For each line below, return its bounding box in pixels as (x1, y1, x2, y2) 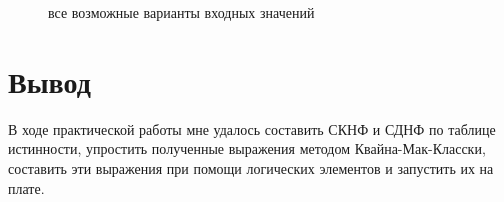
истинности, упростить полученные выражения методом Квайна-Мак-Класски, (8, 138, 486, 159)
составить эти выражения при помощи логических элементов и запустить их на (8, 157, 494, 178)
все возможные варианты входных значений (48, 2, 315, 22)
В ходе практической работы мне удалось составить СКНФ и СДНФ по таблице (8, 118, 496, 139)
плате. (8, 177, 45, 198)
